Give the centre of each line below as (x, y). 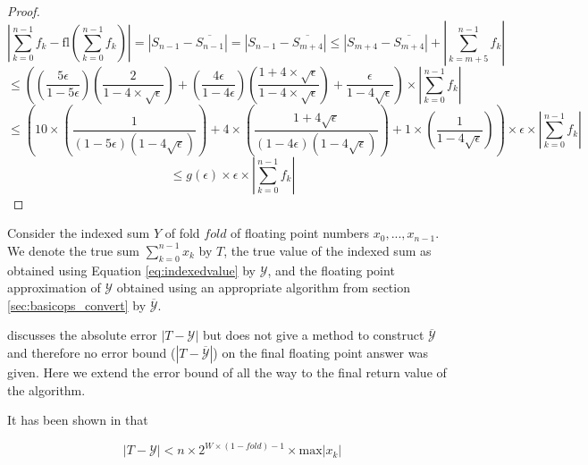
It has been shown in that (78, 420)
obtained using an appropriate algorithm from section (263, 287)
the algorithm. (46, 389)
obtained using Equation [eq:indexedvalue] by (132, 270)
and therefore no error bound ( (92, 352)
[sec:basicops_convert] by (77, 304)
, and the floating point (331, 270)
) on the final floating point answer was (320, 352)
